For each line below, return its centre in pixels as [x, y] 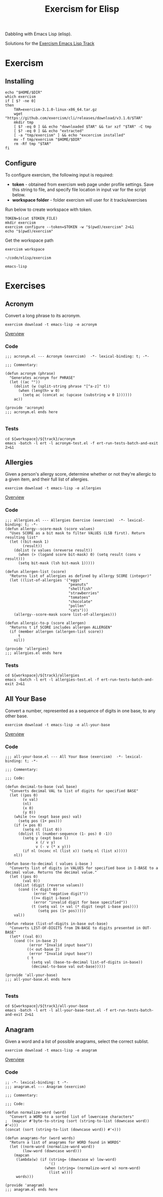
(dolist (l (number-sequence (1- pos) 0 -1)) [65, 834]
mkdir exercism [20, 223]
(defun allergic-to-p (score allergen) [46, 623]
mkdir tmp [24, 123]
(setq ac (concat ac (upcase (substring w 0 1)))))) [77, 395]
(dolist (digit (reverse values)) [49, 885]
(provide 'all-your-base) [31, 975]
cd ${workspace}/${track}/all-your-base [47, 1006]
